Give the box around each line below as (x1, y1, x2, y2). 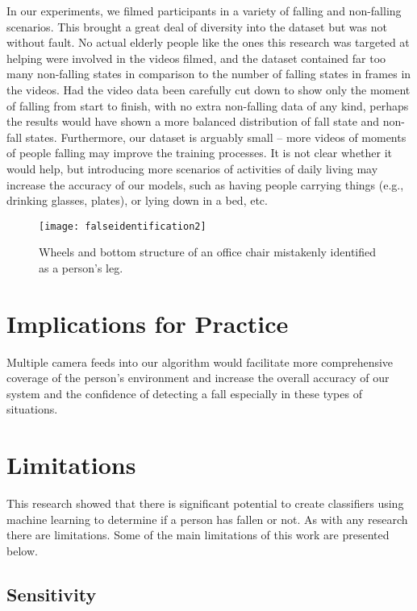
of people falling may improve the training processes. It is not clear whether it (6, 144, 393, 161)
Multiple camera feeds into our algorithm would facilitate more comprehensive (6, 353, 394, 370)
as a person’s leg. (39, 259, 123, 276)
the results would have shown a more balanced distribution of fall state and (6, 113, 380, 130)
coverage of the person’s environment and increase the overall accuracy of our (6, 369, 390, 386)
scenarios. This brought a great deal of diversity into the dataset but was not (6, 18, 387, 35)
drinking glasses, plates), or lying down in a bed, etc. (6, 192, 268, 209)
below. (6, 542, 38, 559)
